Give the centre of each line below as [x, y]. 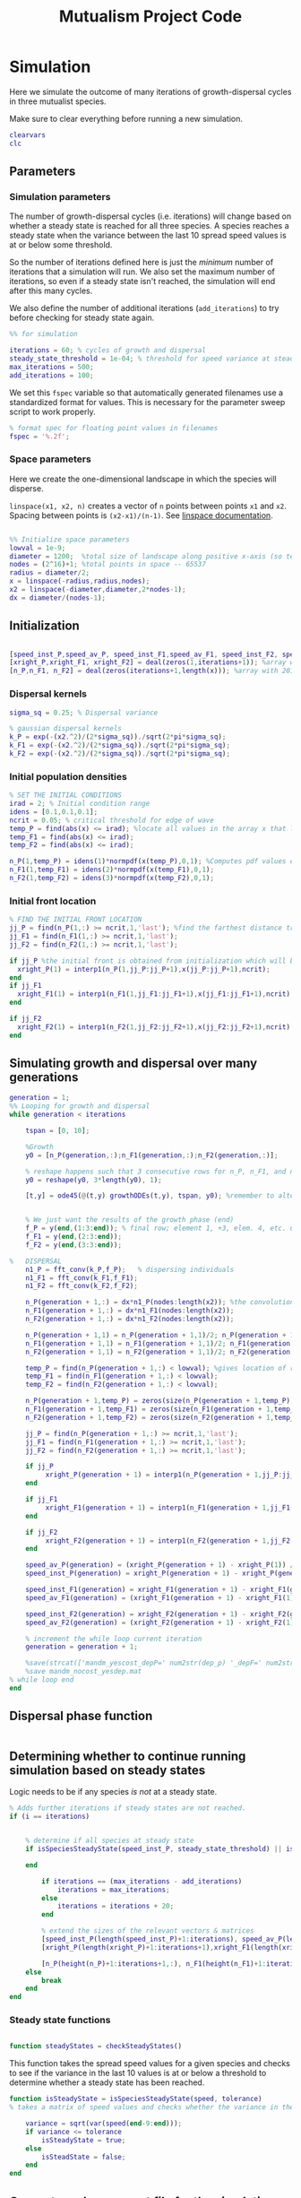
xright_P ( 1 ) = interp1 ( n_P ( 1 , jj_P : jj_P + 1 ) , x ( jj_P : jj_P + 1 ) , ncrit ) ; [144, 969]
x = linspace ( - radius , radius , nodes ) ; [80, 581]
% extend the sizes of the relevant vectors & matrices [148, 1931]
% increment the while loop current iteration [114, 1639]
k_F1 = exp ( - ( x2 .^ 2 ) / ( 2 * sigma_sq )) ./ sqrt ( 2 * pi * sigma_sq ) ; [120, 746]
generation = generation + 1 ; [82, 1647]
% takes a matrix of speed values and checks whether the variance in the [152, 2107]
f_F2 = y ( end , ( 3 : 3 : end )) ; [74, 1245]
